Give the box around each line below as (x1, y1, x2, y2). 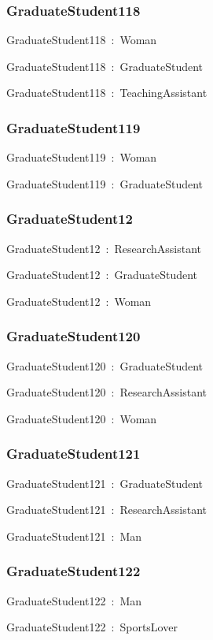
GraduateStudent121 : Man (6, 527, 142, 544)
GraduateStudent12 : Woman (6, 292, 152, 309)
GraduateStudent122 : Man (6, 592, 142, 608)
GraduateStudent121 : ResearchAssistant (6, 501, 207, 518)
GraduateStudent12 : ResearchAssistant (6, 240, 202, 256)
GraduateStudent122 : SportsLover (6, 619, 178, 635)
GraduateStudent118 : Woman (6, 32, 157, 48)
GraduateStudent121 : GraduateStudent (6, 474, 204, 491)
